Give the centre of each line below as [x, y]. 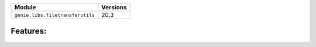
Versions [114, 7]
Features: [29, 31]
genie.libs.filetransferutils [54, 15]
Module [25, 7]
